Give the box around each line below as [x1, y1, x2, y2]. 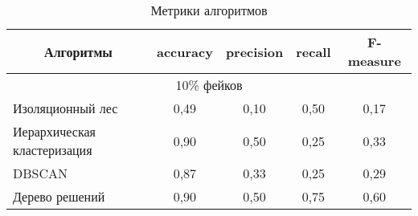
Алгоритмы [44, 42, 113, 61]
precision [225, 42, 284, 61]
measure [347, 51, 401, 70]
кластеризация [13, 141, 92, 159]
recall [296, 42, 331, 61]
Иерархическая [13, 122, 96, 141]
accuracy [156, 42, 213, 61]
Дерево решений [13, 187, 105, 206]
